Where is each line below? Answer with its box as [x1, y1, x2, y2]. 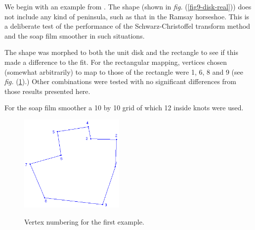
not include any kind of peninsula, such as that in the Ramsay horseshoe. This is [4, 11, 250, 21]
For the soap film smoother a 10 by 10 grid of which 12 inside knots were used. [4, 102, 244, 113]
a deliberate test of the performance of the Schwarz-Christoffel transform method [4, 21, 251, 31]
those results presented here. [4, 86, 90, 96]
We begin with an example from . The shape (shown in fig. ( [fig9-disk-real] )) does [4, 1, 252, 11]
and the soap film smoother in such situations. [4, 30, 145, 41]
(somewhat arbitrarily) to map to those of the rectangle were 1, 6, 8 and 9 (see [4, 66, 243, 77]
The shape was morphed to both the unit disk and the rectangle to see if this [4, 47, 238, 57]
